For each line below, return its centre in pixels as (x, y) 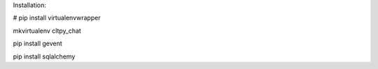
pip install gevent (37, 44)
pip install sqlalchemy (44, 56)
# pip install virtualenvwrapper (57, 18)
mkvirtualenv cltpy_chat (47, 31)
